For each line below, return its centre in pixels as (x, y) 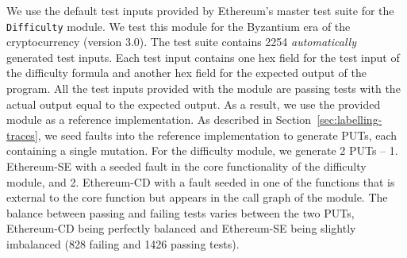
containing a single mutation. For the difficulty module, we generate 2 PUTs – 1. (202, 150)
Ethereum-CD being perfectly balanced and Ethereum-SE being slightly (181, 228)
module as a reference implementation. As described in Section (159, 119)
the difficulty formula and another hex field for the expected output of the (186, 73)
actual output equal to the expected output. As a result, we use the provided (194, 104)
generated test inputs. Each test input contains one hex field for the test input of (203, 57)
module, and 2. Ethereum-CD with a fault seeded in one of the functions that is (201, 181)
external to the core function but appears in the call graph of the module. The (197, 197)
